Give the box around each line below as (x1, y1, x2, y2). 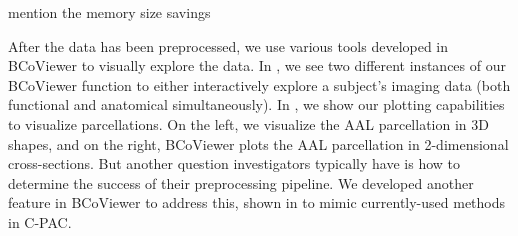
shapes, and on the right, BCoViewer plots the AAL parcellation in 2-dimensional (8, 133, 509, 154)
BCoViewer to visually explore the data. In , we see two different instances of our (8, 55, 506, 76)
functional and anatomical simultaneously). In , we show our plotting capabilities (8, 94, 505, 115)
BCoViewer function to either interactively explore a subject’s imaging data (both (8, 74, 511, 95)
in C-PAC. (8, 211, 72, 232)
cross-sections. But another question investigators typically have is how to (8, 153, 461, 174)
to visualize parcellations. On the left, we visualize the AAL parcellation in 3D (8, 113, 489, 134)
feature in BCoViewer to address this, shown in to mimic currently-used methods (8, 192, 506, 213)
